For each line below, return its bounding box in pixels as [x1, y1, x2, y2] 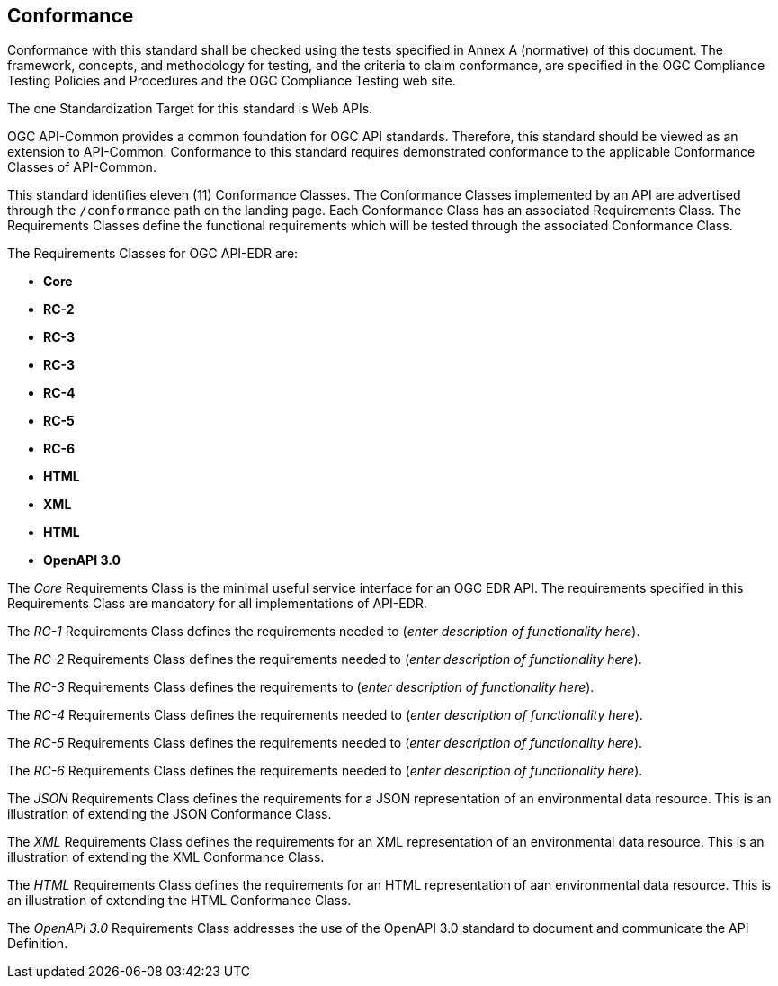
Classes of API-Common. [7, 159, 156, 175]
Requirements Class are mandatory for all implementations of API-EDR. [7, 596, 427, 612]
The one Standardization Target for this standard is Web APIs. [7, 101, 373, 117]
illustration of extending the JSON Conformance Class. [7, 806, 332, 822]
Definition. [7, 936, 68, 952]
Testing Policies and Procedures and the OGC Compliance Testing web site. [7, 73, 456, 89]
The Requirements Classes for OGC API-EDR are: [7, 246, 299, 262]
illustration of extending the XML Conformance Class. [7, 849, 325, 865]
